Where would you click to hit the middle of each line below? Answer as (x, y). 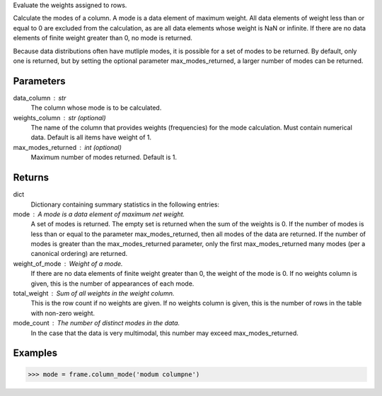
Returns (31, 178)
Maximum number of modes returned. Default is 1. (104, 157)
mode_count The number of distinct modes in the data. (97, 323)
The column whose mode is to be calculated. (96, 108)
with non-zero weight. (63, 313)
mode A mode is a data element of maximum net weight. (99, 214)
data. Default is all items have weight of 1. (91, 137)
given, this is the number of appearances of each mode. (112, 284)
